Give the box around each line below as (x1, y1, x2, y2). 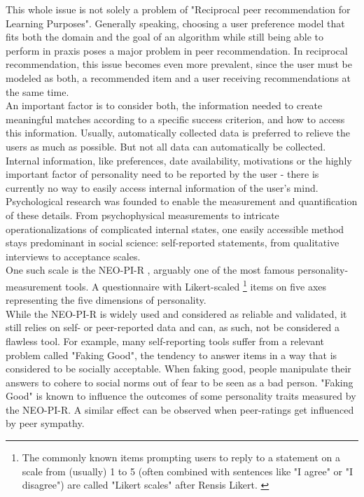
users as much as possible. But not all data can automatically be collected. (6, 139, 326, 153)
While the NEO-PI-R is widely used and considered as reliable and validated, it (6, 306, 347, 321)
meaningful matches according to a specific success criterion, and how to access (6, 111, 345, 126)
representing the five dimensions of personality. (6, 293, 206, 307)
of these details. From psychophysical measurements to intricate (6, 207, 279, 222)
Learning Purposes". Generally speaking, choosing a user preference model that (6, 15, 345, 30)
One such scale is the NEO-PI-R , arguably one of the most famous (6, 262, 295, 277)
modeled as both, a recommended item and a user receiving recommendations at (6, 70, 351, 85)
